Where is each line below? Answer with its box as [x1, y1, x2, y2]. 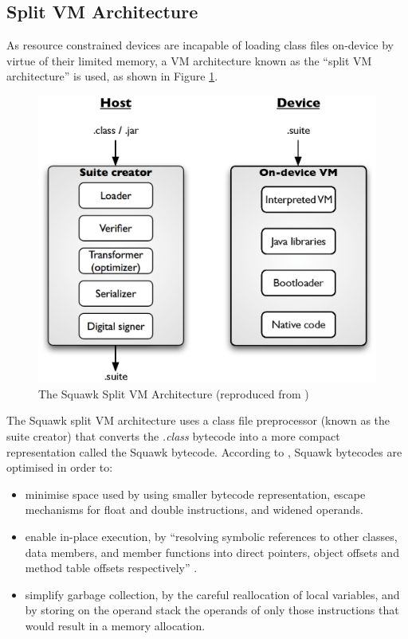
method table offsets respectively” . [25, 559, 198, 576]
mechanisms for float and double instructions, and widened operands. [25, 501, 363, 518]
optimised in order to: [6, 459, 113, 476]
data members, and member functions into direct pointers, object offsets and [25, 543, 399, 560]
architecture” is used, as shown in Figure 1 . [6, 68, 218, 84]
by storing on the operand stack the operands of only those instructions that [25, 602, 399, 618]
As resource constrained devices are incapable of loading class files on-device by [6, 37, 394, 53]
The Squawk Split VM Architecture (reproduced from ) [38, 385, 309, 402]
